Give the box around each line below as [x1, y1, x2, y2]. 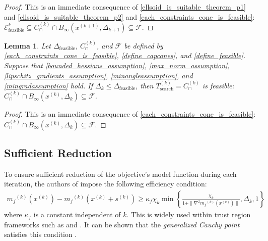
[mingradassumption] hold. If [4, 80, 93, 90]
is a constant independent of [33, 209, 121, 220]
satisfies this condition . [4, 229, 77, 239]
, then [135, 80, 154, 90]
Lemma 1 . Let [4, 40, 51, 51]
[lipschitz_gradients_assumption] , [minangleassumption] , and [4, 70, 193, 80]
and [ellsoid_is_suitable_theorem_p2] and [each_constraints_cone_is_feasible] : [4, 11, 255, 22]
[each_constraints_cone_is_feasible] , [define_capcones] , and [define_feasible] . [4, 50, 246, 61]
